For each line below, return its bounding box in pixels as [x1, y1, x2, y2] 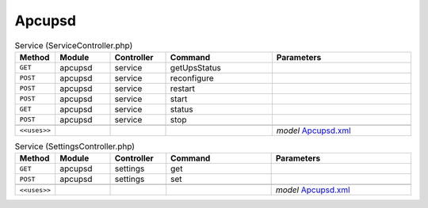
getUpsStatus [170, 62, 222, 73]
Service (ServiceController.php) [14, 40, 133, 51]
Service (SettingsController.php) [14, 141, 135, 152]
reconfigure [170, 72, 214, 83]
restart [170, 83, 196, 94]
